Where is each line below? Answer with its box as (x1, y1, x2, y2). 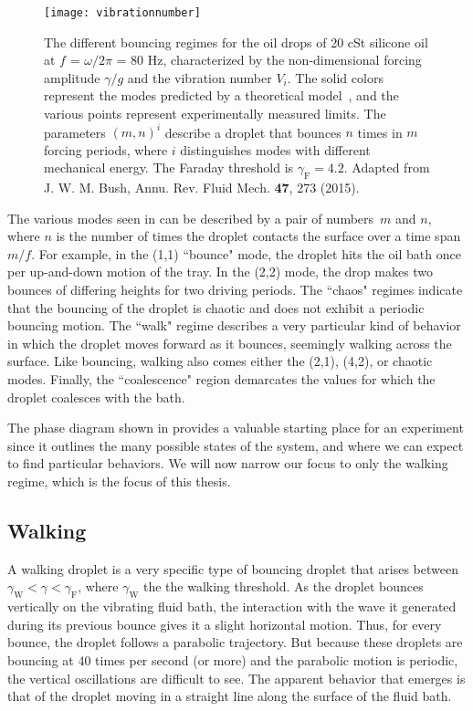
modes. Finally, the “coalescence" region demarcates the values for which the (7, 370, 436, 389)
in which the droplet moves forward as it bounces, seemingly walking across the (7, 333, 452, 352)
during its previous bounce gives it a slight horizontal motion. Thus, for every (7, 614, 442, 633)
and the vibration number (127, 68, 272, 87)
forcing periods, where (44, 140, 168, 159)
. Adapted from (343, 158, 430, 177)
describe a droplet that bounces (164, 122, 342, 141)
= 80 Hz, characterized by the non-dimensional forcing (116, 50, 422, 69)
